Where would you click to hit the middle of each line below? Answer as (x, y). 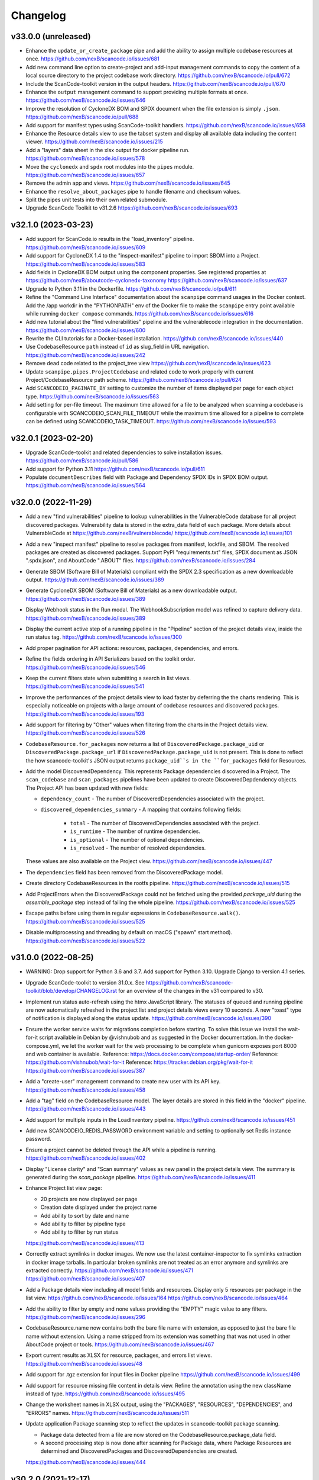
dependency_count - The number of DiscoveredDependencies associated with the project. (153, 799)
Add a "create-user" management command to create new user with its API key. (123, 1082)
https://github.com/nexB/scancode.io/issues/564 (86, 485)
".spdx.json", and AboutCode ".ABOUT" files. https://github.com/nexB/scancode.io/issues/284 (141, 561)
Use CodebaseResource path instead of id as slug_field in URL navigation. (118, 347)
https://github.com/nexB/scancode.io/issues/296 (86, 1317)
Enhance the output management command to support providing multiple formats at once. (137, 92)
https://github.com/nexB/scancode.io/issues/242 (86, 355)
